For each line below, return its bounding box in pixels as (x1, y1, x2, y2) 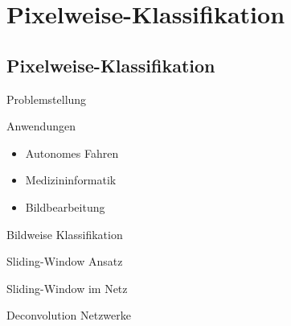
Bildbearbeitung (25, 198, 105, 215)
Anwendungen (6, 118, 76, 134)
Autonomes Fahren (25, 144, 119, 161)
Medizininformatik (25, 171, 117, 188)
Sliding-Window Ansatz (6, 253, 123, 270)
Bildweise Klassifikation (6, 225, 123, 242)
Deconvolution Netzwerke (6, 307, 131, 324)
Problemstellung (6, 90, 87, 107)
